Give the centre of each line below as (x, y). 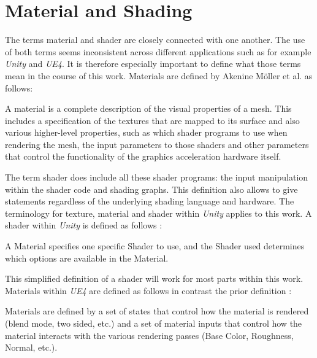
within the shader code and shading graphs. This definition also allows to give (151, 189)
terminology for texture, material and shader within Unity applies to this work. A (158, 213)
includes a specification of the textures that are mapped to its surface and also (152, 120)
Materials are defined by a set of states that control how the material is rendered (157, 311)
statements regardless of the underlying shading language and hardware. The (150, 201)
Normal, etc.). (31, 347)
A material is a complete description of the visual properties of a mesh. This (148, 108)
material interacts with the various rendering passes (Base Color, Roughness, (149, 335)
